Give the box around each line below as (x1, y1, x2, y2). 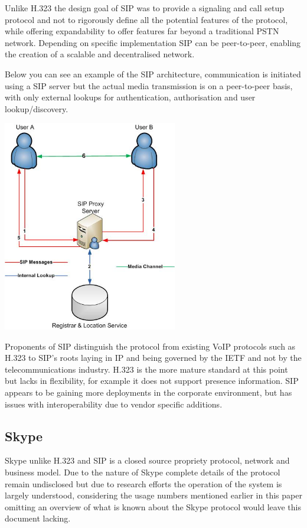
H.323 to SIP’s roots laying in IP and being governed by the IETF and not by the (5, 351, 302, 364)
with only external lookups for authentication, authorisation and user (5, 91, 256, 103)
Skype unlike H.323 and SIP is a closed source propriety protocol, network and (5, 454, 290, 467)
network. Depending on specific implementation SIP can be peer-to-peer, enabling (5, 36, 301, 48)
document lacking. (5, 512, 71, 524)
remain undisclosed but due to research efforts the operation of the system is (5, 477, 282, 490)
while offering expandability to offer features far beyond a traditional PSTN (5, 25, 279, 37)
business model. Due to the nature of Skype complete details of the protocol (5, 465, 280, 478)
